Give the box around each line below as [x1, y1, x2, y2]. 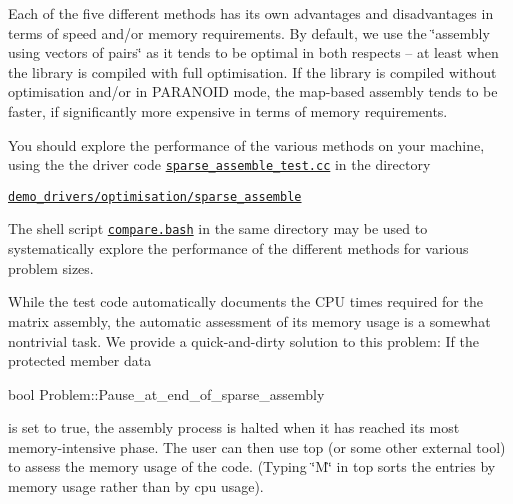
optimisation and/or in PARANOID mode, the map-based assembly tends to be [8, 81, 498, 102]
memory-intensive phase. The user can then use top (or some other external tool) [8, 436, 506, 457]
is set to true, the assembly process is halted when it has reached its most [8, 417, 460, 438]
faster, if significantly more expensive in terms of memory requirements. [8, 100, 448, 121]
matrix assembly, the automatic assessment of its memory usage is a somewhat [8, 310, 491, 331]
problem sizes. [8, 257, 94, 278]
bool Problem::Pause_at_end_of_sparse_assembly [8, 383, 325, 404]
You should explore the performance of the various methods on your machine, [8, 134, 485, 155]
